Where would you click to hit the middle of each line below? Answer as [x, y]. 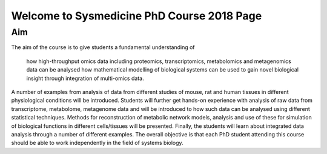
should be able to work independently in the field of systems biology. [97, 143]
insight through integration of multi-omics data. [85, 78]
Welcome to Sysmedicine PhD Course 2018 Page [137, 16]
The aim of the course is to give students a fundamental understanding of [103, 47]
